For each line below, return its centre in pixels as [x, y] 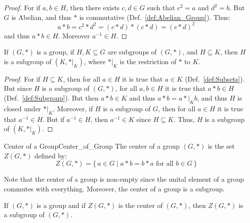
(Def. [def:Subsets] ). [215, 78]
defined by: [50, 155]
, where [95, 61]
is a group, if [55, 52]
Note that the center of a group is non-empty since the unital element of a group [124, 179]
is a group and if [61, 205]
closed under [23, 108]
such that [161, 7]
